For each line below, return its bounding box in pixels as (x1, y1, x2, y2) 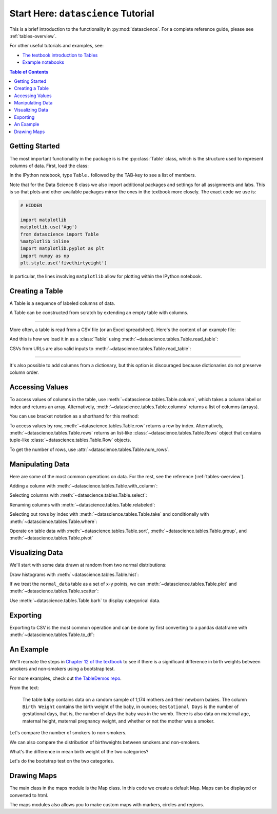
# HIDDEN (20, 203, 43, 208)
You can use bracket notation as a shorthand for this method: (9, 413, 139, 419)
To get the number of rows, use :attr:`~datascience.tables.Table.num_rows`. (9, 446, 170, 453)
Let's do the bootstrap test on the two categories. (9, 758, 114, 764)
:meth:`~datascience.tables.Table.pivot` (9, 535, 93, 541)
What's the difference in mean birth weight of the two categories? (9, 748, 149, 754)
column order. (9, 369, 39, 375)
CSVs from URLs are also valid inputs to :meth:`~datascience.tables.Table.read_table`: (9, 345, 191, 352)
